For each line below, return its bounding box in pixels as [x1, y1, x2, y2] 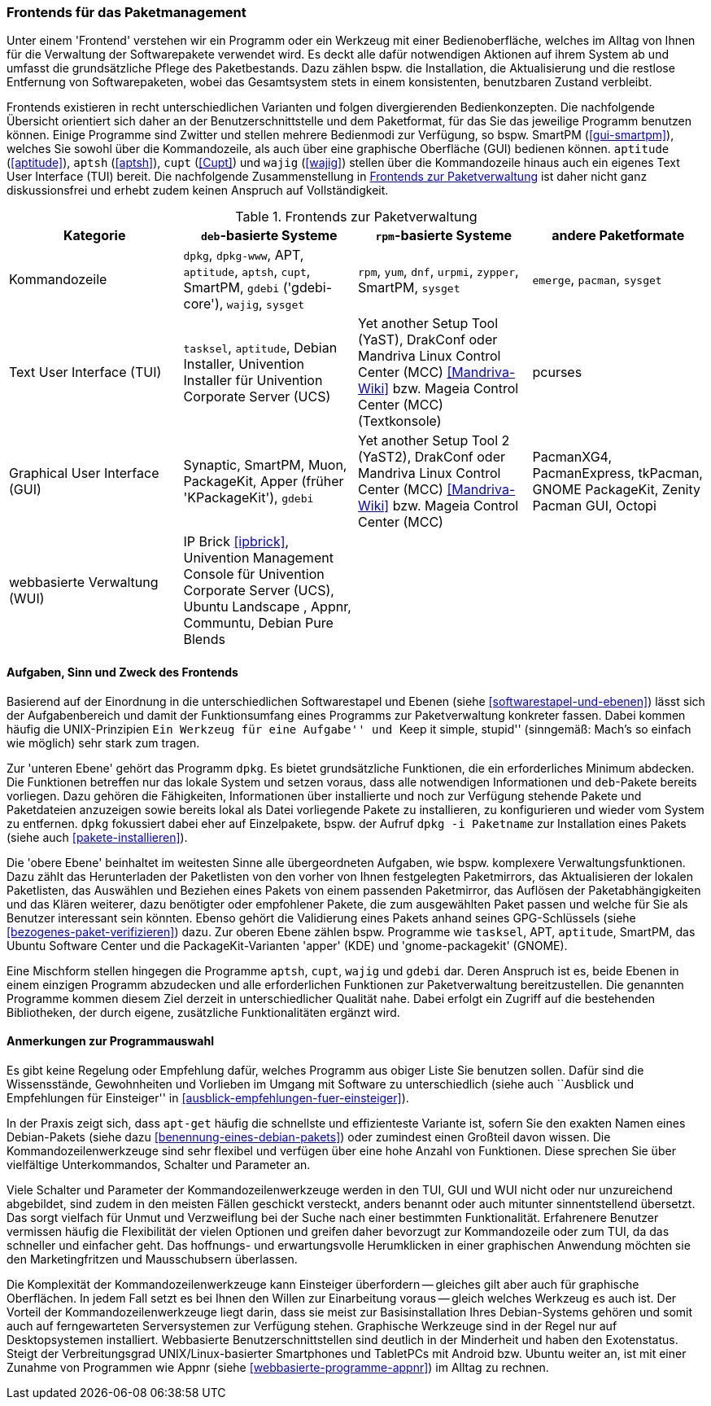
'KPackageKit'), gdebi [183, 489, 314, 506]
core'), [183, 296, 224, 313]
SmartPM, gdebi [183, 279, 280, 296]
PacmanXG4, [532, 449, 613, 466]
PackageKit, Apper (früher [183, 473, 344, 490]
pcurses [532, 364, 582, 381]
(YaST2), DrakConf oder [358, 449, 505, 466]
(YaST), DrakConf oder [358, 331, 498, 348]
